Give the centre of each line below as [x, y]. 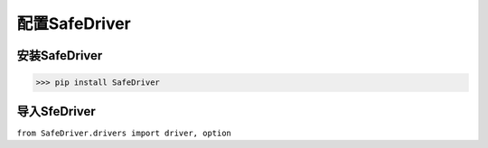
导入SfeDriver [56, 111]
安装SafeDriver [60, 55]
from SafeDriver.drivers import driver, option [124, 133]
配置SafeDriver [74, 23]
